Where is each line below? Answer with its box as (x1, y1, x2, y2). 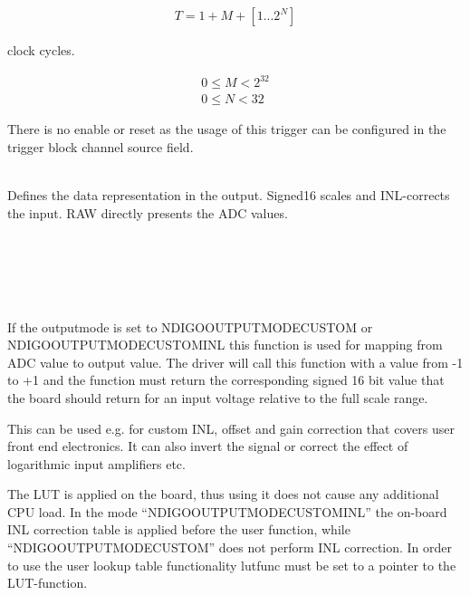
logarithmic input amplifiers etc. (7, 454, 186, 473)
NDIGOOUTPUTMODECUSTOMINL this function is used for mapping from (7, 335, 443, 354)
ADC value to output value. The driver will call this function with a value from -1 (7, 352, 464, 371)
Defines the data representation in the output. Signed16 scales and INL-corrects (7, 185, 450, 204)
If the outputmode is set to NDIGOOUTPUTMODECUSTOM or (7, 317, 373, 336)
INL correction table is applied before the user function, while (7, 520, 350, 539)
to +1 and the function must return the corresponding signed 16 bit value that (7, 370, 445, 389)
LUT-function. (7, 573, 88, 592)
